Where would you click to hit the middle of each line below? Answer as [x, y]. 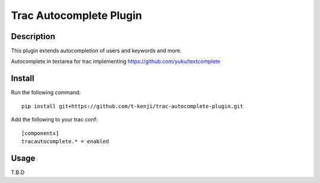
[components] [40, 133]
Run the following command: [46, 92]
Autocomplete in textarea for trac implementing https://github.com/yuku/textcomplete [116, 62]
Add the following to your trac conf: [54, 120]
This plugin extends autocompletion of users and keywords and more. [96, 51]
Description [33, 36]
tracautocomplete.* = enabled [65, 141]
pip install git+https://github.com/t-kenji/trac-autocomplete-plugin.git [132, 106]
